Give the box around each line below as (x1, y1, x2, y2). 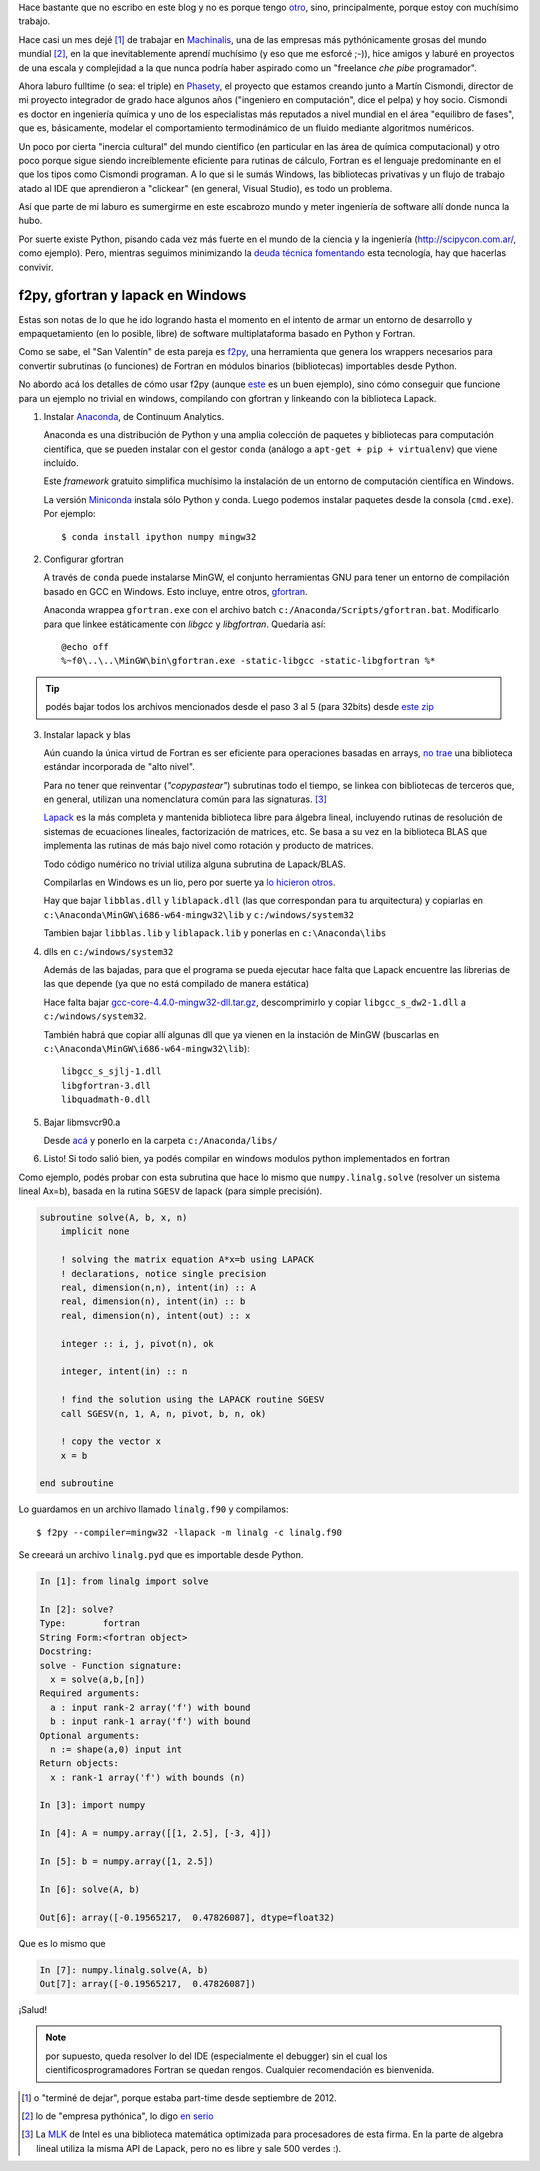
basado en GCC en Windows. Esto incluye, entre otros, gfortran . (43, 585, 309, 597)
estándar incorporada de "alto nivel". (43, 761, 195, 773)
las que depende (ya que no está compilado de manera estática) (43, 978, 310, 990)
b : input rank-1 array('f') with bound (50, 1716, 251, 1727)
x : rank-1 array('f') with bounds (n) (50, 1771, 246, 1783)
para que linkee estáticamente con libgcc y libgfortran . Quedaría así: (43, 618, 326, 630)
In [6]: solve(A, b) (39, 1883, 140, 1895)
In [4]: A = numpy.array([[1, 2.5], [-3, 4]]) (39, 1828, 272, 1839)
